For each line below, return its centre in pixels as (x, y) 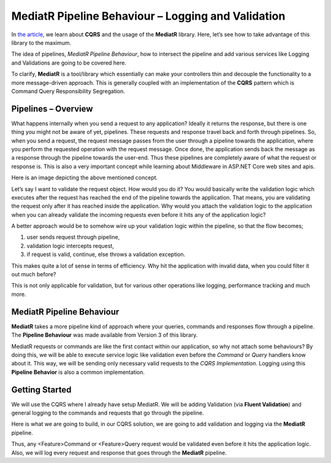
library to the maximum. (41, 42)
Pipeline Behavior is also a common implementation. (78, 372)
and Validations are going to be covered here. (69, 63)
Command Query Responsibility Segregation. (68, 91)
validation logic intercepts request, (70, 246)
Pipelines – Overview (52, 108)
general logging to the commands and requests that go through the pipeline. (108, 413)
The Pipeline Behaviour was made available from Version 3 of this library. (105, 335)
